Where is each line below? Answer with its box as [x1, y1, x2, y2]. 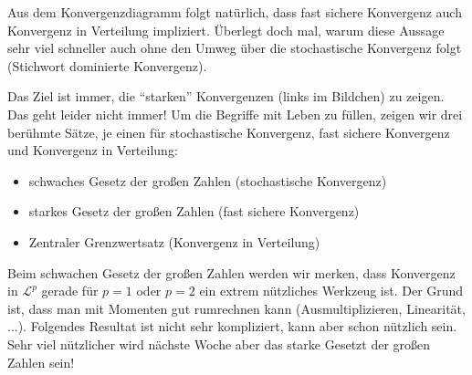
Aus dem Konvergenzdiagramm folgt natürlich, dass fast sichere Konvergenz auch [7, 3, 462, 21]
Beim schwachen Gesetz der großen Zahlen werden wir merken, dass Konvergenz [7, 263, 456, 282]
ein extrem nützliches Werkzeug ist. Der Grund [199, 281, 464, 300]
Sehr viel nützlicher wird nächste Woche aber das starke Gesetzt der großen [7, 334, 431, 353]
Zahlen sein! [7, 352, 75, 371]
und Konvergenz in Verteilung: [7, 141, 178, 160]
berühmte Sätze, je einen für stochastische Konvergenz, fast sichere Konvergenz [7, 122, 450, 141]
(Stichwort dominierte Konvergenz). [7, 56, 207, 75]
